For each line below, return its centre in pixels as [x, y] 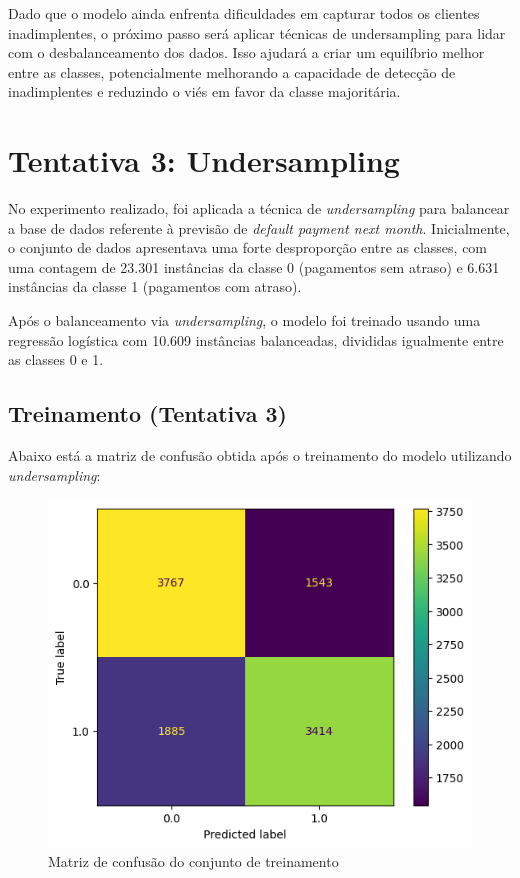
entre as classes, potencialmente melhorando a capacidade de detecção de [232, 71]
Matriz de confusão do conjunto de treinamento [193, 861]
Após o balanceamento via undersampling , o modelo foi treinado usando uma [244, 320]
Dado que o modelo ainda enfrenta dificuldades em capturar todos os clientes [244, 13]
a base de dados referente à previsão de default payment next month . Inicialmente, [259, 227]
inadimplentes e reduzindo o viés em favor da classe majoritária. [204, 91]
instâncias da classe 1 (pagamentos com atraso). [155, 286]
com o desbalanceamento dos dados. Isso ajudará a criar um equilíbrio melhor [246, 52]
